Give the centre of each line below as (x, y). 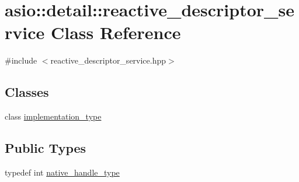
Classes (27, 92)
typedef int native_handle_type (62, 172)
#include (21, 60)
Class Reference (116, 32)
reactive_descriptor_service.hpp (108, 60)
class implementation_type (53, 116)
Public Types (46, 148)
